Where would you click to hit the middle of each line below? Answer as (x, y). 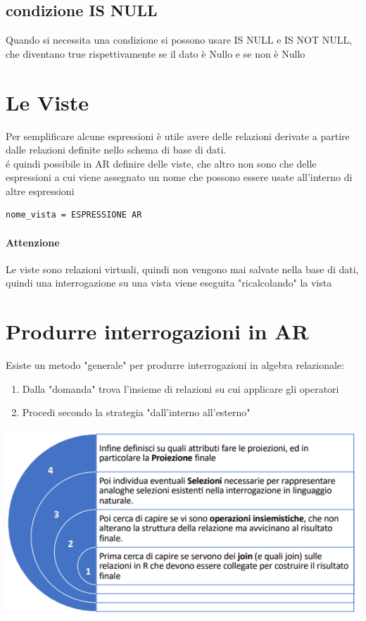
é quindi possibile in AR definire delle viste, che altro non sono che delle (161, 163)
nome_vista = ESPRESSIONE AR (74, 215)
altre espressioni (40, 190)
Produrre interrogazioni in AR (157, 331)
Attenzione (33, 242)
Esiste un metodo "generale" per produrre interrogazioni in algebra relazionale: (175, 365)
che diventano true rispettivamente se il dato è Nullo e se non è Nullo (156, 53)
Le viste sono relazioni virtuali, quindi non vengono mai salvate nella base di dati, (182, 269)
